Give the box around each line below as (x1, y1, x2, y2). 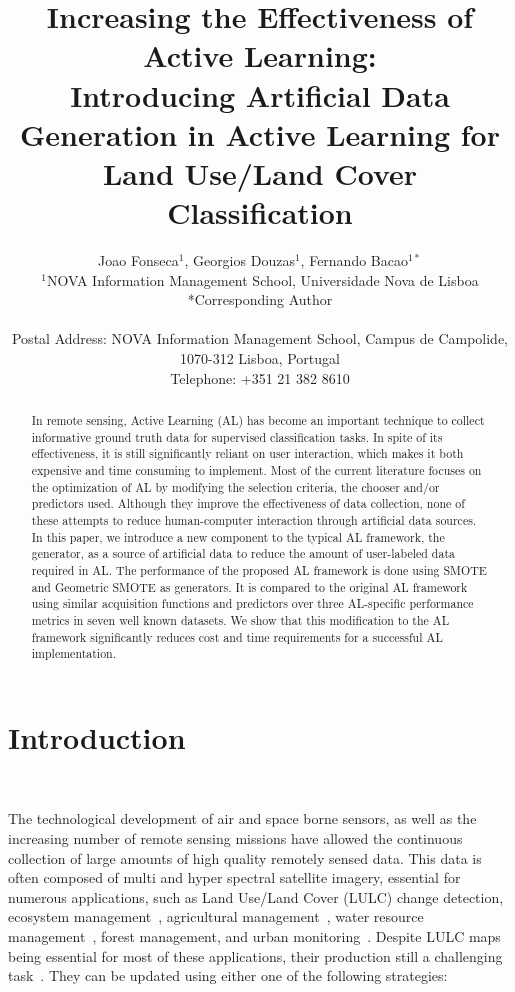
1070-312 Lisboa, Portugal (180, 348, 340, 369)
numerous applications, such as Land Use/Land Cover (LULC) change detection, (8, 886, 504, 907)
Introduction (8, 716, 186, 757)
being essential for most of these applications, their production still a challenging (8, 945, 503, 966)
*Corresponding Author (187, 289, 333, 310)
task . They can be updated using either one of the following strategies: (8, 965, 448, 986)
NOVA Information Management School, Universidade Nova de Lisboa (46, 269, 479, 290)
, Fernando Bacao (300, 250, 408, 271)
